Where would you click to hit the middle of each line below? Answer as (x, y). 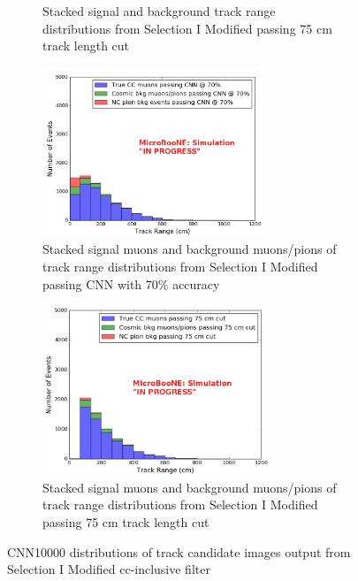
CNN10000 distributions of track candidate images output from (179, 551)
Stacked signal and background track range (159, 11)
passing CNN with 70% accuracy (131, 283)
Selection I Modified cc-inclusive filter (109, 569)
